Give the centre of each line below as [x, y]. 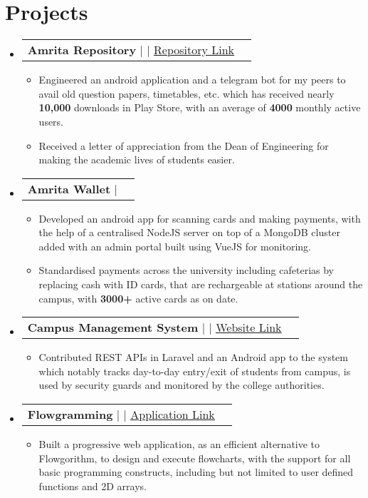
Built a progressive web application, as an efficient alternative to [179, 444]
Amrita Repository [82, 50]
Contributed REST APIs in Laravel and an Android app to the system [193, 357]
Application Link [173, 415]
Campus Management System [113, 327]
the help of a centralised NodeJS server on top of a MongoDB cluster [189, 232]
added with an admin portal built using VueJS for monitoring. [175, 246]
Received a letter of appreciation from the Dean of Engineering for [184, 145]
